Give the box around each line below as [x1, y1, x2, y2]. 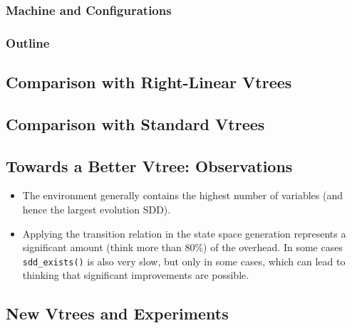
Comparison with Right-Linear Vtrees [6, 71, 292, 93]
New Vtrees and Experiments [6, 302, 229, 324]
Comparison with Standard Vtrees [6, 112, 265, 134]
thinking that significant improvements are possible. [22, 268, 249, 282]
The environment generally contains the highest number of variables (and [22, 188, 343, 203]
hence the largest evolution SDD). [22, 202, 171, 217]
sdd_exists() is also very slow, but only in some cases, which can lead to [22, 253, 346, 268]
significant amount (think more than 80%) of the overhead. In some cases [22, 240, 343, 255]
